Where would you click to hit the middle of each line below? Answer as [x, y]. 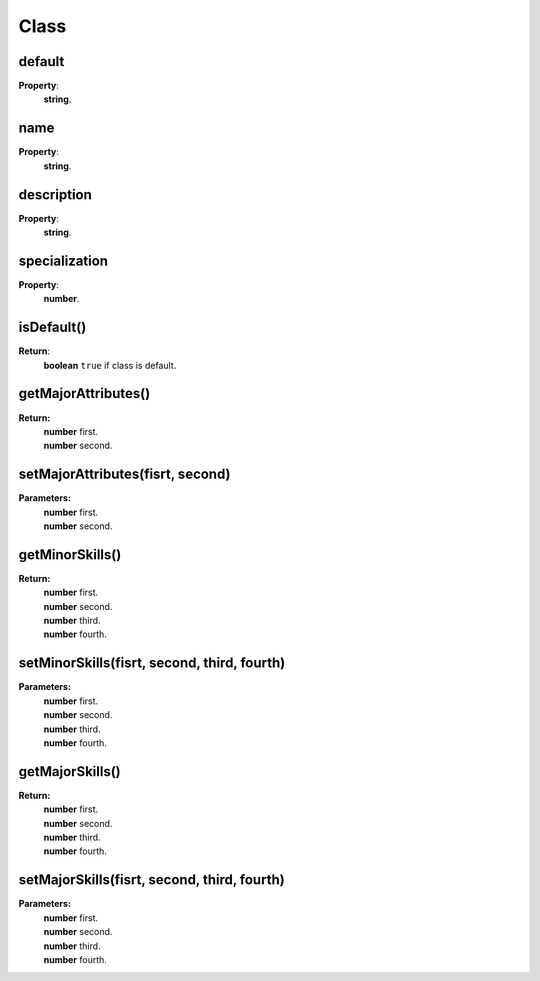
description [55, 194]
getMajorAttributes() [84, 393]
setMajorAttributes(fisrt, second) [124, 474]
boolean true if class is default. [110, 365]
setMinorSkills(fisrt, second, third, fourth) [152, 663]
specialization [63, 260]
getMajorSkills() [69, 771]
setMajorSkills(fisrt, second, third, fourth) [151, 880]
